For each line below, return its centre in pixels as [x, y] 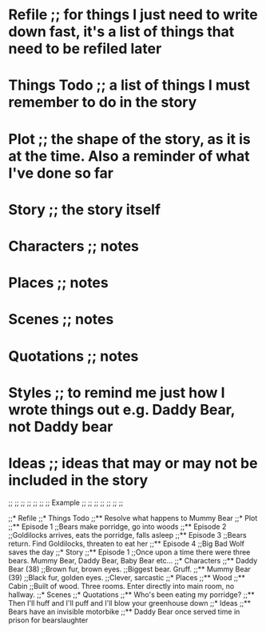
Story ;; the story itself [85, 209]
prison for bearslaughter [48, 620]
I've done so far [61, 173]
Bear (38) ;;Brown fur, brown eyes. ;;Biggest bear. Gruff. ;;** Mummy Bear [130, 569]
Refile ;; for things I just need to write [133, 15]
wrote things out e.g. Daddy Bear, [122, 409]
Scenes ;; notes [61, 320]
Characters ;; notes [74, 246]
